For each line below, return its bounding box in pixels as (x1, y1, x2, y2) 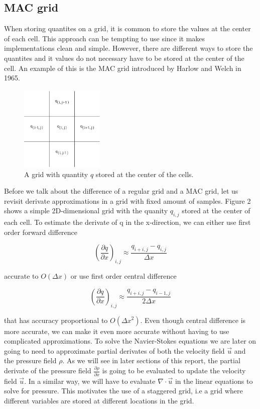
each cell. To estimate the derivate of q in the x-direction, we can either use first (4, 217, 251, 227)
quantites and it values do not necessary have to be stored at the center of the (4, 52, 244, 63)
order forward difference (4, 226, 78, 237)
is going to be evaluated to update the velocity (102, 365, 246, 376)
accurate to (4, 271, 39, 281)
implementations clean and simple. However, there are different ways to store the (4, 43, 253, 53)
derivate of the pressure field (4, 365, 91, 376)
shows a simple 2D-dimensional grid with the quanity (4, 205, 168, 216)
